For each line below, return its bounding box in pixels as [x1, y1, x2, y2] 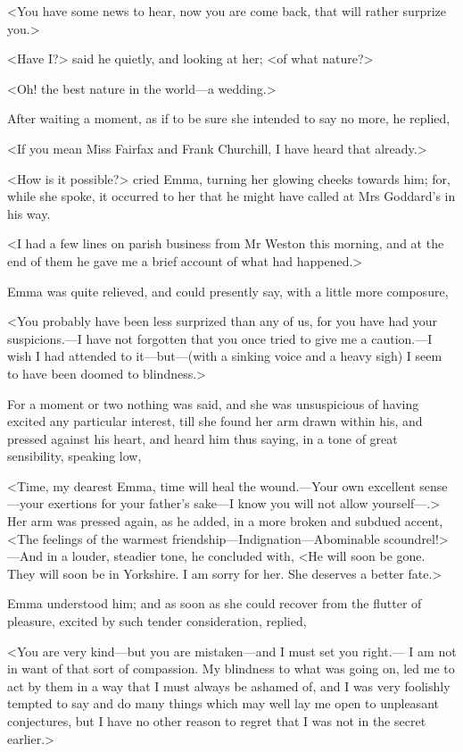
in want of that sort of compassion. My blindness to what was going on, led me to [7, 659, 455, 678]
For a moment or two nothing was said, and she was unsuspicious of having [7, 394, 419, 413]
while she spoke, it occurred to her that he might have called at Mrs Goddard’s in [7, 187, 456, 205]
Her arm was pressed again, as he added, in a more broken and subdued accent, [7, 512, 443, 531]
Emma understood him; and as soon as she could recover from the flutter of [7, 594, 422, 613]
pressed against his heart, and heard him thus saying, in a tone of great [7, 429, 398, 447]
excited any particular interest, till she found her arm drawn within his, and [7, 412, 423, 430]
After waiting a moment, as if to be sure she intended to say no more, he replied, [7, 109, 451, 128]
